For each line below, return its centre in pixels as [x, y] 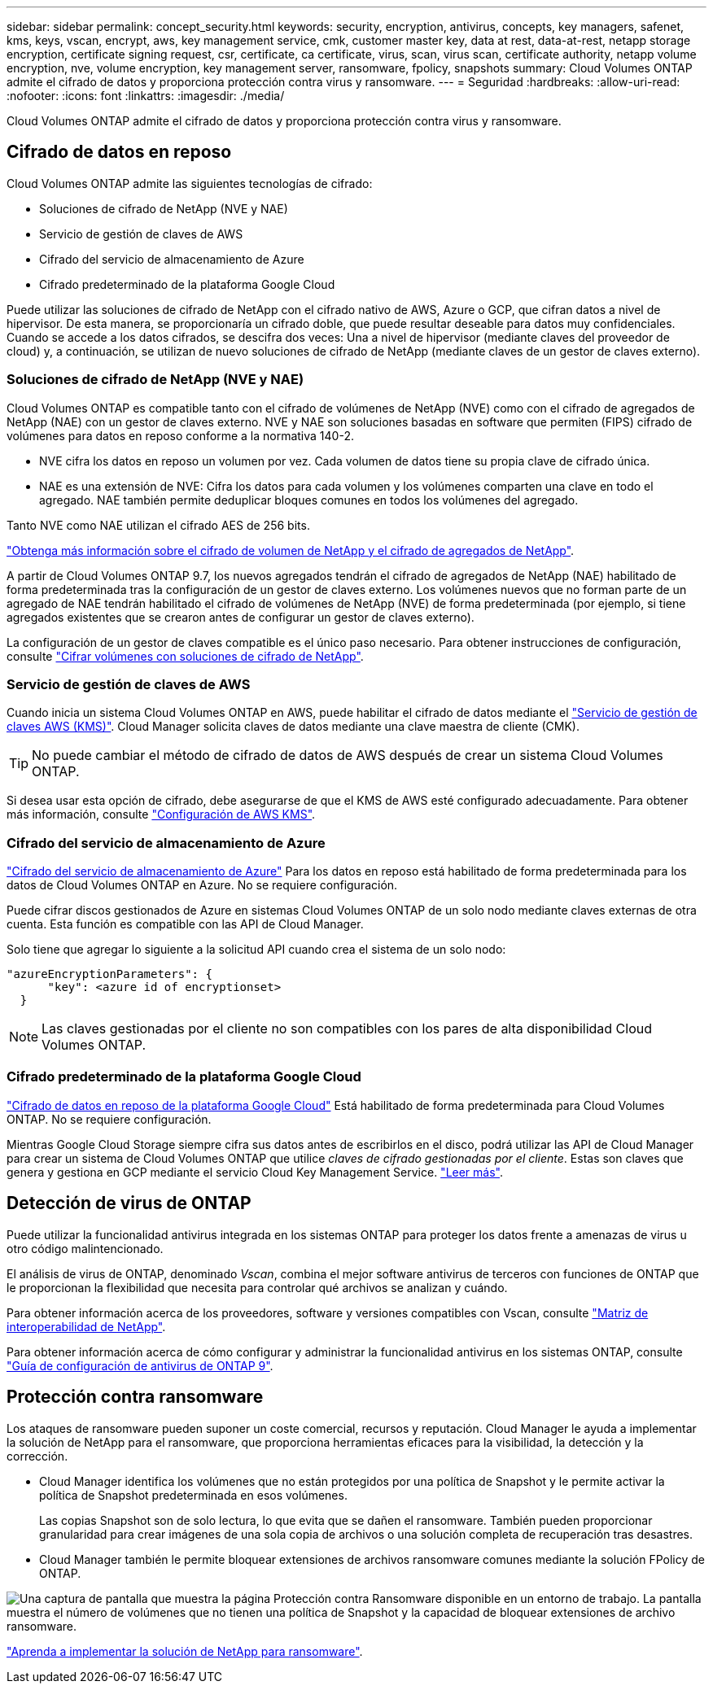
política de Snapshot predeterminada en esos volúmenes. [193, 1495]
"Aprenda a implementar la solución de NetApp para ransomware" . [185, 1651]
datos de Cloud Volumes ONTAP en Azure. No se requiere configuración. [202, 885]
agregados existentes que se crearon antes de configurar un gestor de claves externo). [241, 617]
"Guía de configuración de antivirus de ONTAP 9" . [140, 1365]
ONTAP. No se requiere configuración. [109, 1119]
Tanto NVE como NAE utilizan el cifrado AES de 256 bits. [158, 525]
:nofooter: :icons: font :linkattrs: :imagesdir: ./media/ [146, 96]
